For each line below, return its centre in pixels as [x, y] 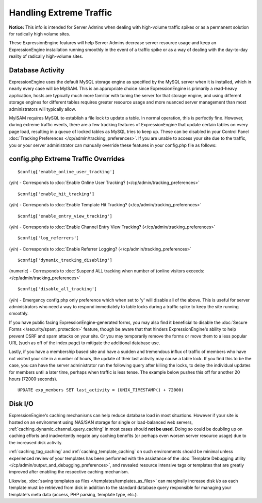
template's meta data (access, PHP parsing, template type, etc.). [74, 494]
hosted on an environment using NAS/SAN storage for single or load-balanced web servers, [101, 422]
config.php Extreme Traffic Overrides [67, 159]
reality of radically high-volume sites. [46, 56]
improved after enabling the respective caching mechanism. [69, 472]
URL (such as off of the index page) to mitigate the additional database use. [84, 343]
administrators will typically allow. [42, 109]
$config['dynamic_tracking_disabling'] [65, 260]
